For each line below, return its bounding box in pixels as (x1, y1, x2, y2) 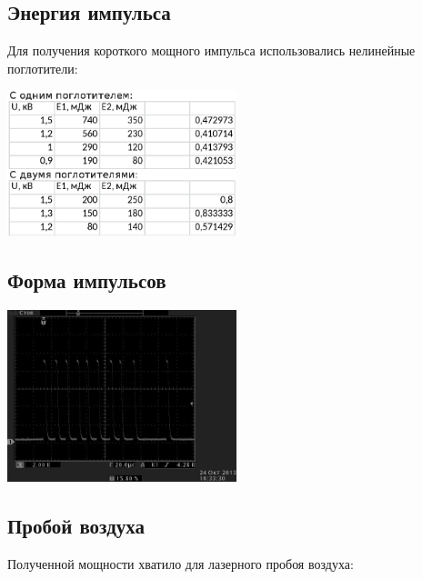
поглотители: (7, 58, 78, 77)
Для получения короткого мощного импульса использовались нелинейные (7, 41, 416, 60)
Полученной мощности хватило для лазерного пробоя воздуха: (7, 554, 354, 574)
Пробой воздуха (7, 512, 145, 540)
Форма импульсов (7, 266, 166, 294)
